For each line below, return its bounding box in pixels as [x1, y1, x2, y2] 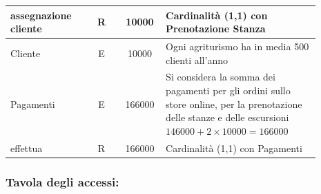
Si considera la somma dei [166, 69, 275, 84]
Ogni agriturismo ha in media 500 [166, 39, 309, 53]
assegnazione [10, 8, 72, 22]
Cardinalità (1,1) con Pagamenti [166, 140, 302, 155]
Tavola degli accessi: [6, 173, 119, 190]
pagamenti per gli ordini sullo [166, 83, 291, 97]
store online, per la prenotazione [166, 96, 302, 111]
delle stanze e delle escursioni [166, 110, 289, 125]
